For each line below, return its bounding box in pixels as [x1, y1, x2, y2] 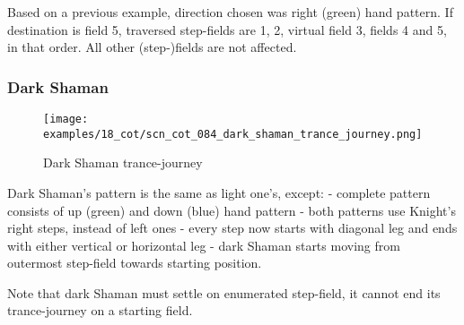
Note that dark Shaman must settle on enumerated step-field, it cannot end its [7, 283, 441, 302]
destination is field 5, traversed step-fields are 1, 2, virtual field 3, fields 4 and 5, [7, 20, 447, 38]
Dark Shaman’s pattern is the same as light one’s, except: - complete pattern [7, 183, 431, 201]
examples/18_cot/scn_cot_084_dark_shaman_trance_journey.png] [43, 127, 423, 141]
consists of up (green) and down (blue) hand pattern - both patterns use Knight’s [7, 201, 456, 219]
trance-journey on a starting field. [7, 301, 193, 320]
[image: [43, 113, 89, 125]
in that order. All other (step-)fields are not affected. [7, 38, 297, 56]
